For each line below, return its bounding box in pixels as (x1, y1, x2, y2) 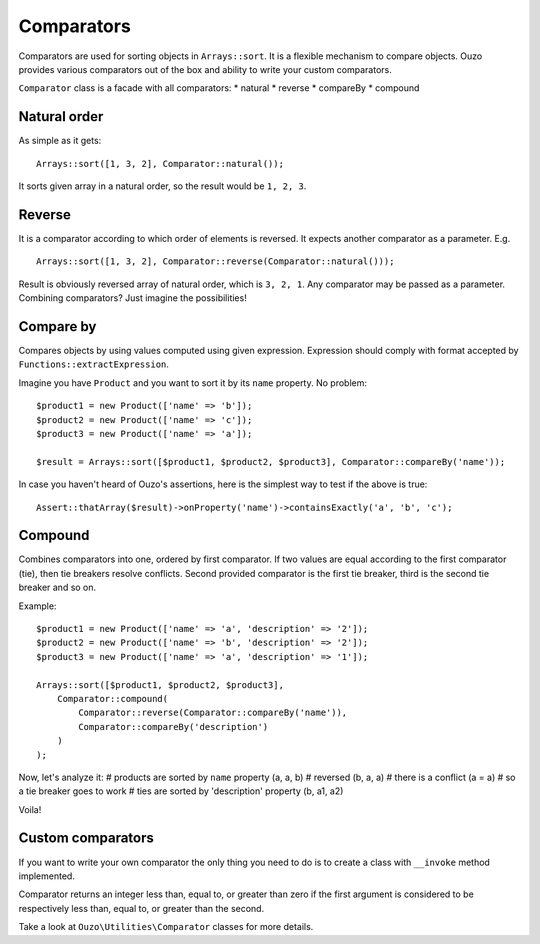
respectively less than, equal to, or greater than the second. (18, 902, 265, 914)
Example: (18, 600, 57, 612)
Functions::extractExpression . (18, 358, 170, 370)
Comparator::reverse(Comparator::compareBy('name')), (78, 707, 348, 719)
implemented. (18, 870, 75, 882)
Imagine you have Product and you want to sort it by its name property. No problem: (18, 376, 368, 389)
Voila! (18, 803, 42, 815)
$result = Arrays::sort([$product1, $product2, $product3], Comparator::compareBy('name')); (36, 456, 506, 467)
